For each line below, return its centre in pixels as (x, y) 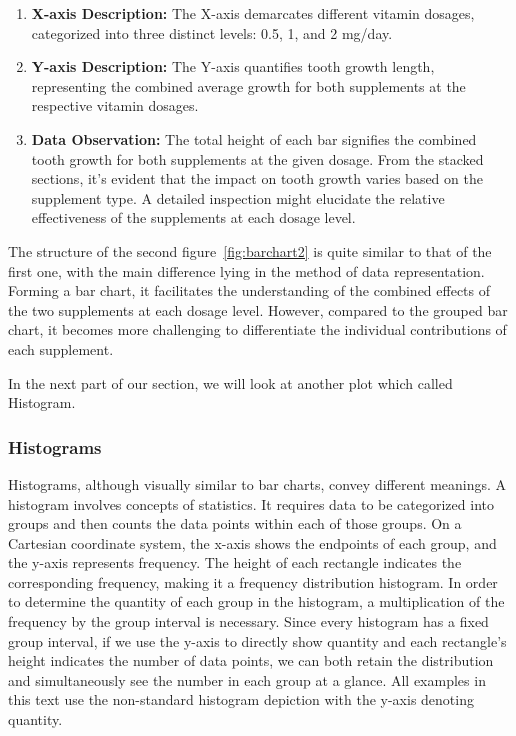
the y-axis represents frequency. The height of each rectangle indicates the (235, 562)
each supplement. (61, 348)
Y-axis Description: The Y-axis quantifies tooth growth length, (233, 66)
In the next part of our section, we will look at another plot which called (230, 382)
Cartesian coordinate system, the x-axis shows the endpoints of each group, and (252, 542)
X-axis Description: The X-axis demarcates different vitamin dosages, (253, 13)
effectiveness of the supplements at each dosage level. (193, 217)
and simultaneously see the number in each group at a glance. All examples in (247, 679)
